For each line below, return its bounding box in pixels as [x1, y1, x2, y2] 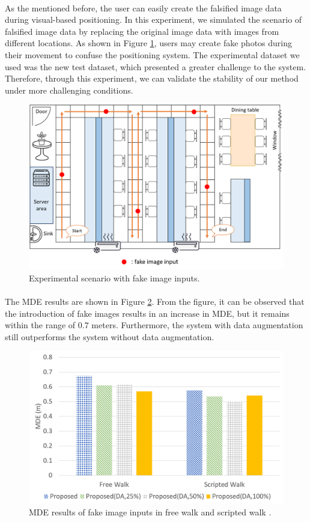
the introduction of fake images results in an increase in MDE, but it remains [5, 307, 290, 319]
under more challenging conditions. [5, 83, 133, 96]
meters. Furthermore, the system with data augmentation [91, 319, 303, 331]
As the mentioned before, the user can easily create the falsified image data [5, 1, 282, 14]
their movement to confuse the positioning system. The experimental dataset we [5, 48, 300, 61]
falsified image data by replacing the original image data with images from [5, 25, 279, 37]
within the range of [5, 319, 76, 331]
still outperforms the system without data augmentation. [5, 330, 214, 343]
